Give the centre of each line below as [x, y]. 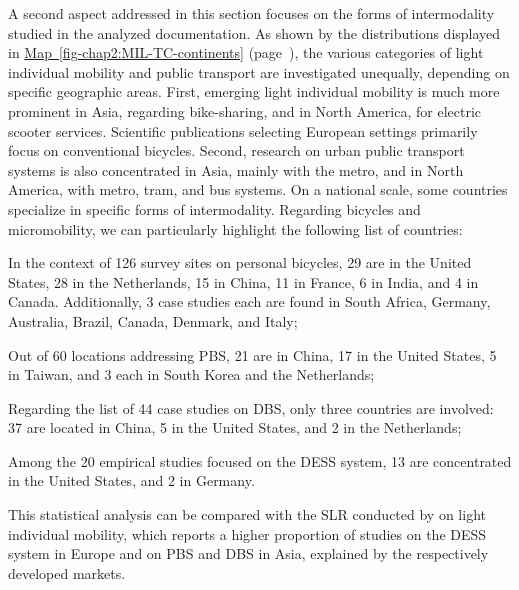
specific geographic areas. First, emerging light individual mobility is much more [254, 91]
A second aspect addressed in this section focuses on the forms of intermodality [251, 13]
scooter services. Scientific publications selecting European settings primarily [243, 130]
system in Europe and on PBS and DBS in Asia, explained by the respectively [248, 553]
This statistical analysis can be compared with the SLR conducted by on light [247, 514]
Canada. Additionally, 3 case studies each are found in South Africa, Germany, [249, 301]
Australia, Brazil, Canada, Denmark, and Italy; [153, 320]
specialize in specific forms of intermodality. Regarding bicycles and [214, 208]
